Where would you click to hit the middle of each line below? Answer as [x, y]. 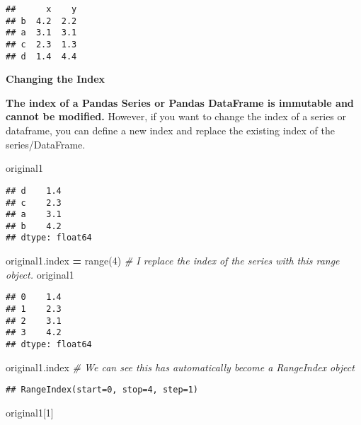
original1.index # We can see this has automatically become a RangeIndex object [180, 367]
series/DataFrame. [46, 144]
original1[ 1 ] [30, 412]
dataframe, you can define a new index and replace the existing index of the [170, 130]
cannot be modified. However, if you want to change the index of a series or [176, 116]
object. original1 [40, 274]
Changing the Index [56, 79]
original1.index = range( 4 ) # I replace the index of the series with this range [173, 261]
